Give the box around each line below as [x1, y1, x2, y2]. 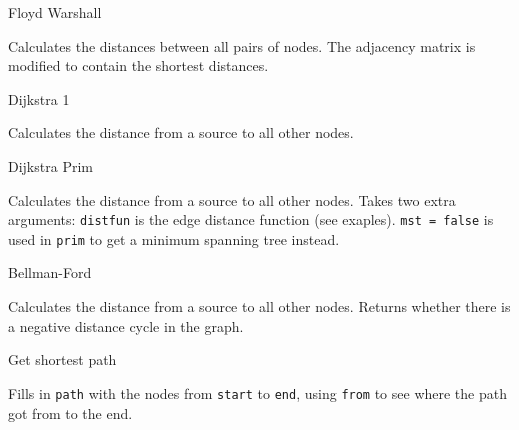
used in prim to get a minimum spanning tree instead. [8, 228, 340, 249]
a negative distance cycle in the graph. [8, 315, 244, 336]
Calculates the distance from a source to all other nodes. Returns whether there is [8, 296, 511, 317]
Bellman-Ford [8, 262, 92, 283]
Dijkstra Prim [8, 155, 93, 176]
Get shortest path [8, 349, 117, 370]
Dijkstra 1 [8, 88, 70, 109]
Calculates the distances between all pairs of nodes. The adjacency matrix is [8, 35, 476, 56]
